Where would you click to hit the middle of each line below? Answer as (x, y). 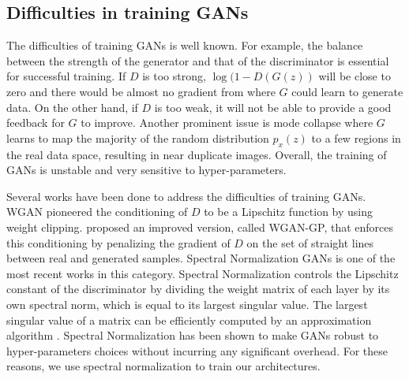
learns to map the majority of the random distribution (138, 137)
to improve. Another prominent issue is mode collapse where (227, 123)
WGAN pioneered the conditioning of (97, 212)
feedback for (36, 123)
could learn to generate (347, 91)
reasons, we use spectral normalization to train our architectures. (163, 366)
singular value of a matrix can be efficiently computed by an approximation (189, 320)
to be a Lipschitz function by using (289, 212)
